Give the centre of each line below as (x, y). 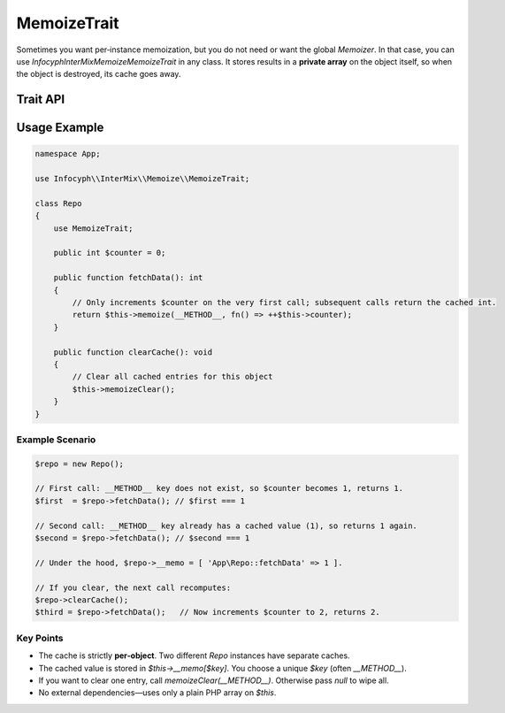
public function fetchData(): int (128, 278)
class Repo (58, 203)
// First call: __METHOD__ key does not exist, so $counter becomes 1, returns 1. (219, 488)
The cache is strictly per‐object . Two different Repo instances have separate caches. (194, 655)
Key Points (40, 638)
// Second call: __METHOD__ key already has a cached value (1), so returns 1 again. (226, 525)
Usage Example (60, 128)
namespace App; (68, 154)
